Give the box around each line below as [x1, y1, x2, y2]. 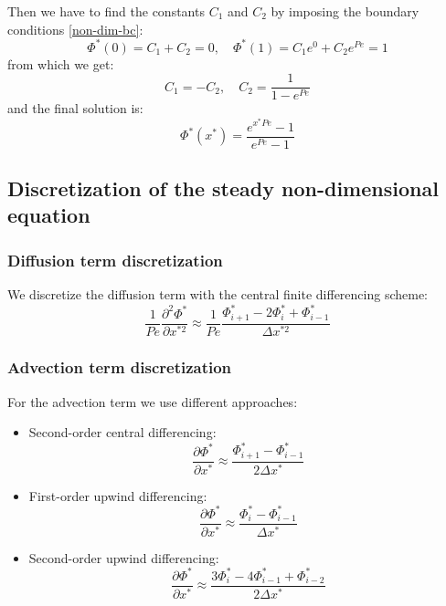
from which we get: [7, 54, 114, 73]
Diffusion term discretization [7, 248, 223, 271]
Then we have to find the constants [7, 2, 205, 20]
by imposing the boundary [271, 2, 419, 20]
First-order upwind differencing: [28, 486, 207, 505]
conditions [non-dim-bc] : [7, 19, 143, 38]
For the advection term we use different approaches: [7, 392, 298, 411]
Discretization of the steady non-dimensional [7, 174, 439, 203]
